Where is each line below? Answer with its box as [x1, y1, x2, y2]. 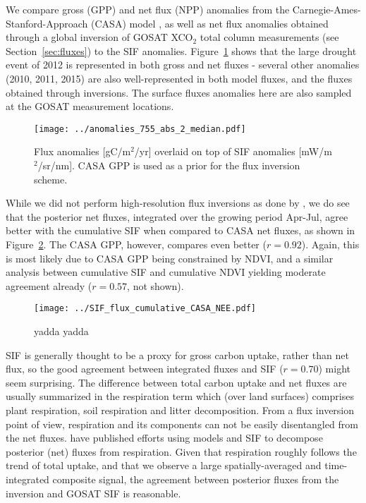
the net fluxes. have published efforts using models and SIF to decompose [6, 430, 323, 445]
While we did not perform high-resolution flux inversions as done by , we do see [6, 195, 350, 210]
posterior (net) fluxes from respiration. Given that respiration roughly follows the [6, 444, 357, 459]
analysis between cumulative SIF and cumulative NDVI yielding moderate [6, 265, 326, 279]
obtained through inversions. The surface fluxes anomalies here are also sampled [6, 85, 352, 99]
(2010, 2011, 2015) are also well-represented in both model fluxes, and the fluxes [6, 71, 353, 85]
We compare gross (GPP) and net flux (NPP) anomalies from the [6, 2, 290, 16]
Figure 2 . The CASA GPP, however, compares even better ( [6, 236, 267, 251]
